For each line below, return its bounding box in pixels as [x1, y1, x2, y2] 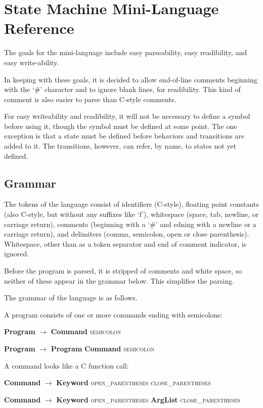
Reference [4, 18, 74, 38]
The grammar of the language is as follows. [4, 292, 138, 303]
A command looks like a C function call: [4, 360, 129, 371]
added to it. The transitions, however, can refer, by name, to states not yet [4, 141, 236, 151]
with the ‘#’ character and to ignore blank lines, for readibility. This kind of [4, 84, 241, 95]
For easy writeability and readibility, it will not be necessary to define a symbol [4, 111, 250, 121]
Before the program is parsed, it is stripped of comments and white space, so [4, 265, 242, 276]
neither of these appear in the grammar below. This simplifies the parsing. [4, 275, 234, 286]
